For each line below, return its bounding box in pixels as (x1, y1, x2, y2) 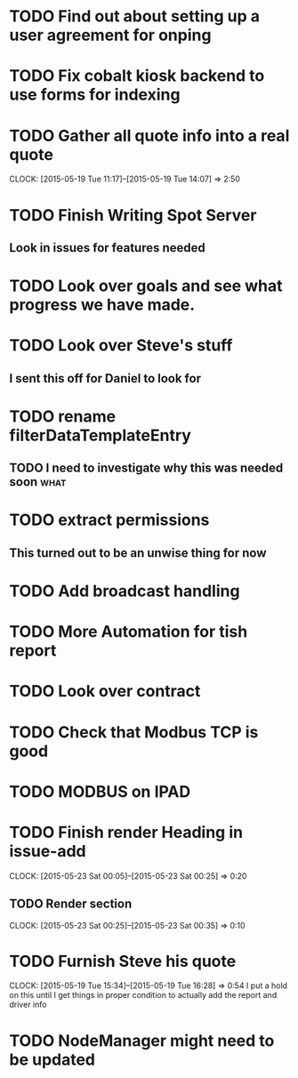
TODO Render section (9, 897, 133, 912)
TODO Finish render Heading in (9, 822, 243, 842)
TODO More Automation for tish (9, 622, 248, 642)
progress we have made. (9, 295, 196, 315)
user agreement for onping (9, 25, 212, 45)
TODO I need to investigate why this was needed (9, 461, 284, 476)
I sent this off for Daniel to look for (9, 371, 202, 386)
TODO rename (9, 406, 117, 426)
